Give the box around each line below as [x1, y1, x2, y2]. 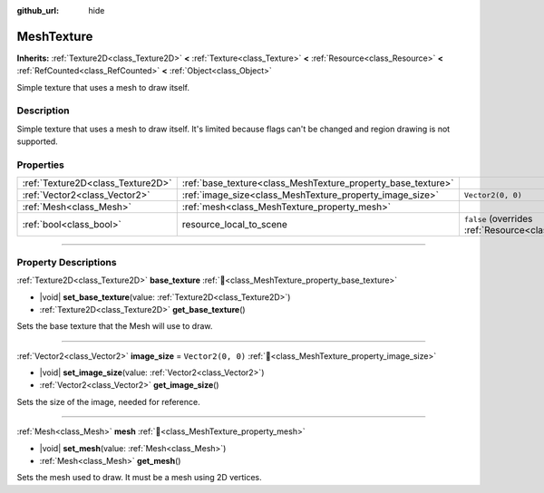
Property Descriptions [16, 256, 117, 268]
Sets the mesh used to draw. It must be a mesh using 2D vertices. [16, 472, 262, 483]
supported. [16, 136, 58, 147]
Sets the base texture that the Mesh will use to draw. [16, 321, 213, 332]
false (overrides [463, 213, 533, 226]
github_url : [16, 5, 59, 15]
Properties [16, 159, 65, 171]
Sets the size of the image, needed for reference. [16, 396, 200, 407]
